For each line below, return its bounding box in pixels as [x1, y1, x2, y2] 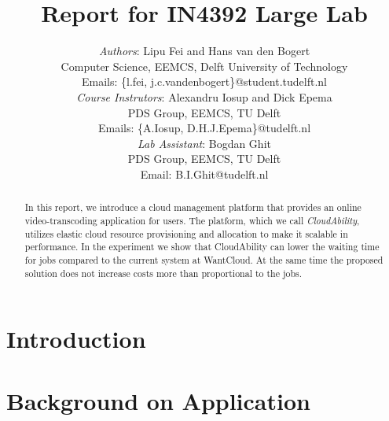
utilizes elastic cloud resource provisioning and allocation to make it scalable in [24, 227, 348, 240]
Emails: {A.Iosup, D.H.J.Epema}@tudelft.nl [97, 120, 311, 136]
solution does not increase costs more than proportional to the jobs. [24, 266, 303, 279]
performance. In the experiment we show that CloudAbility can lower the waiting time [24, 240, 380, 253]
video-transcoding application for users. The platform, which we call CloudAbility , [24, 213, 360, 227]
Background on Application [6, 384, 310, 416]
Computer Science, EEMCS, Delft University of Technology [61, 57, 348, 74]
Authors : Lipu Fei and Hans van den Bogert [98, 42, 310, 59]
